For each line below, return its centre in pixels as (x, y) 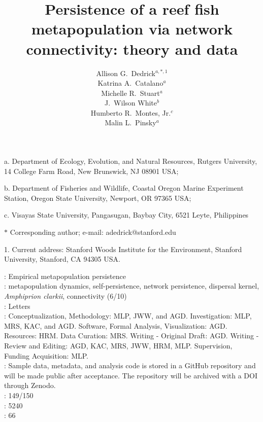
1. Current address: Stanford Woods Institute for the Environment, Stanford (123, 249)
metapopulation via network (132, 29)
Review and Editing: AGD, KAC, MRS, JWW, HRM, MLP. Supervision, (118, 345)
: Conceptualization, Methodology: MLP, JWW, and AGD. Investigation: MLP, (128, 316)
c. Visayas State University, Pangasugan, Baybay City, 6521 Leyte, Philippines (126, 215)
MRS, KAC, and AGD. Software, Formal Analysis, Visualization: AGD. (116, 325)
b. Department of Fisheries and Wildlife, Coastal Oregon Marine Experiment (124, 188)
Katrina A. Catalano (130, 83)
